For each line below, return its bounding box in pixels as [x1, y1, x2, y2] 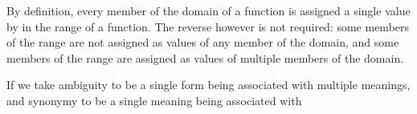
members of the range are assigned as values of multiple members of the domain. [6, 49, 404, 66]
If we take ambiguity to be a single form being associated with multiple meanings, [6, 76, 411, 93]
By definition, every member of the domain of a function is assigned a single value [6, 2, 411, 18]
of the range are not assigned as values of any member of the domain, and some [6, 34, 399, 51]
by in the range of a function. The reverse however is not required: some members [6, 18, 410, 35]
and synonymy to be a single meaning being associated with [6, 92, 302, 108]
